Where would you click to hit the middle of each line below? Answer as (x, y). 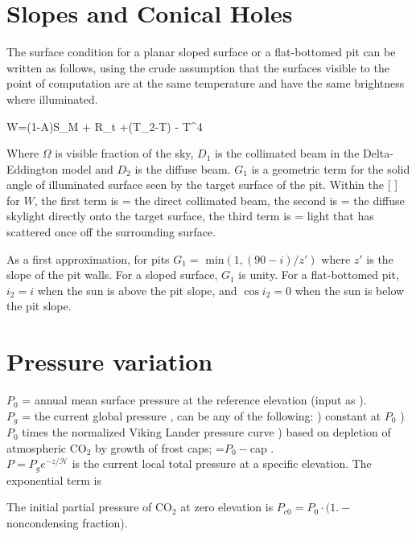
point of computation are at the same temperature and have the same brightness (206, 83)
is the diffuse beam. (183, 168)
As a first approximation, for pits (88, 258)
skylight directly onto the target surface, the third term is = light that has (190, 216)
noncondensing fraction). (67, 523)
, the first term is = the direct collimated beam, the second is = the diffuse (219, 200)
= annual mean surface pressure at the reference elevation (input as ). (194, 400)
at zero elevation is (227, 507)
